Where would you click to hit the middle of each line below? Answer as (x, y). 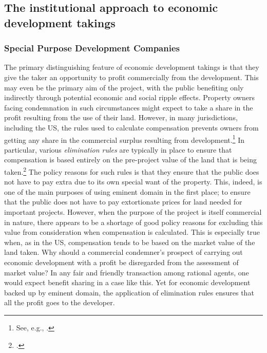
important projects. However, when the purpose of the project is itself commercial (133, 212)
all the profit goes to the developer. (60, 302)
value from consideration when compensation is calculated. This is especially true (132, 232)
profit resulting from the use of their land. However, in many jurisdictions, (121, 117)
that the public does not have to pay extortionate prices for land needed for (123, 202)
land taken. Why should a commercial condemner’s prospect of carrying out (123, 252)
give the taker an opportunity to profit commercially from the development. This (131, 77)
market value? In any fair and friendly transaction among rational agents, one (127, 272)
